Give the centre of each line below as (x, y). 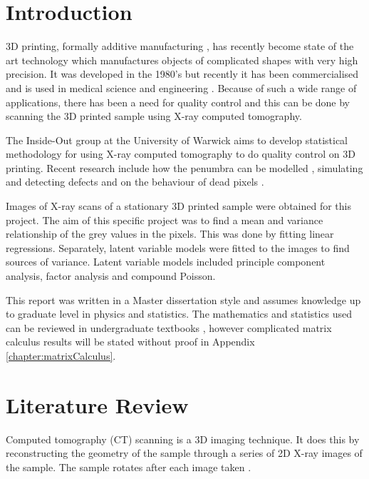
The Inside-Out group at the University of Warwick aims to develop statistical (177, 140)
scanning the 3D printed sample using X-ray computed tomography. (154, 116)
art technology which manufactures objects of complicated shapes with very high (182, 60)
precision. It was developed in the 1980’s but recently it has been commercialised (182, 74)
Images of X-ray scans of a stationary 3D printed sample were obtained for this (178, 206)
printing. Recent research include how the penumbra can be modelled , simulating (184, 167)
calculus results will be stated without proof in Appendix (130, 342)
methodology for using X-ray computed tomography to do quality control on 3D (181, 154)
